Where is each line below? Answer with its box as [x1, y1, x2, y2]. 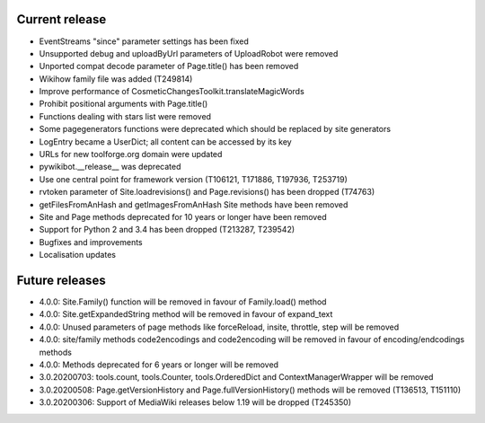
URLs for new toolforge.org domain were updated [39, 149, 223, 160]
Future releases [16, 272, 107, 287]
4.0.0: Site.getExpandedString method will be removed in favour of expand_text [39, 309, 333, 320]
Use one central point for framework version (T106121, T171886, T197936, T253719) [39, 173, 348, 184]
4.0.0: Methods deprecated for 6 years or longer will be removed [39, 359, 278, 370]
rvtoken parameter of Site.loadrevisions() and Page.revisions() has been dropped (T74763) [39, 187, 375, 198]
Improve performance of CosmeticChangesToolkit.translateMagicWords [39, 86, 304, 97]
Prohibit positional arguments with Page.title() [39, 99, 208, 110]
